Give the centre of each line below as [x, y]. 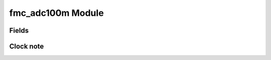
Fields [19, 30]
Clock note [27, 46]
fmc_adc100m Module [56, 13]
